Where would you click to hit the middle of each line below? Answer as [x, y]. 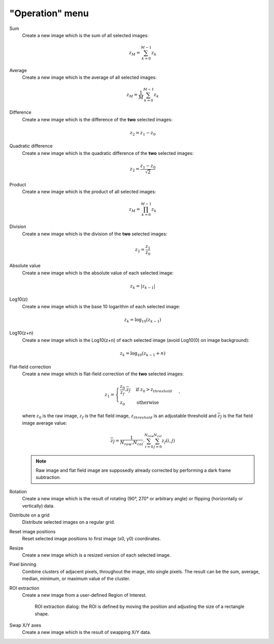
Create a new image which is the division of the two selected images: [95, 234]
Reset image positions [32, 531]
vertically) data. [38, 506]
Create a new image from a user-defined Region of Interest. [84, 595]
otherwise [148, 402]
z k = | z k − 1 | [143, 286]
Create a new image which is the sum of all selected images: [85, 35]
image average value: [44, 423]
